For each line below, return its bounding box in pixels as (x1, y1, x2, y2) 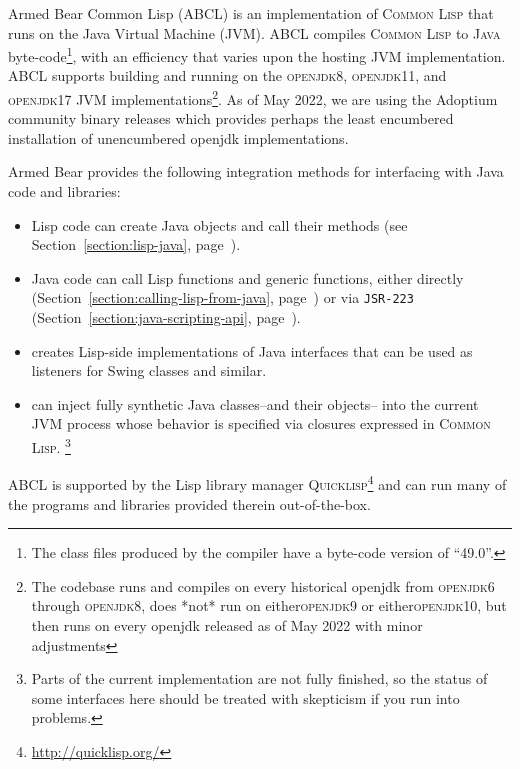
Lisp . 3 (31, 434, 71, 457)
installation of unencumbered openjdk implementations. (8, 127, 349, 148)
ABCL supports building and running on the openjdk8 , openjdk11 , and (8, 65, 447, 86)
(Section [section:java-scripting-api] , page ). (31, 307, 301, 328)
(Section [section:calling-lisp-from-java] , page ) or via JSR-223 (31, 287, 414, 308)
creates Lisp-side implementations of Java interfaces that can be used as (31, 340, 473, 361)
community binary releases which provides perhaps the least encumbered (8, 108, 454, 129)
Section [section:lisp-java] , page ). (31, 234, 241, 255)
